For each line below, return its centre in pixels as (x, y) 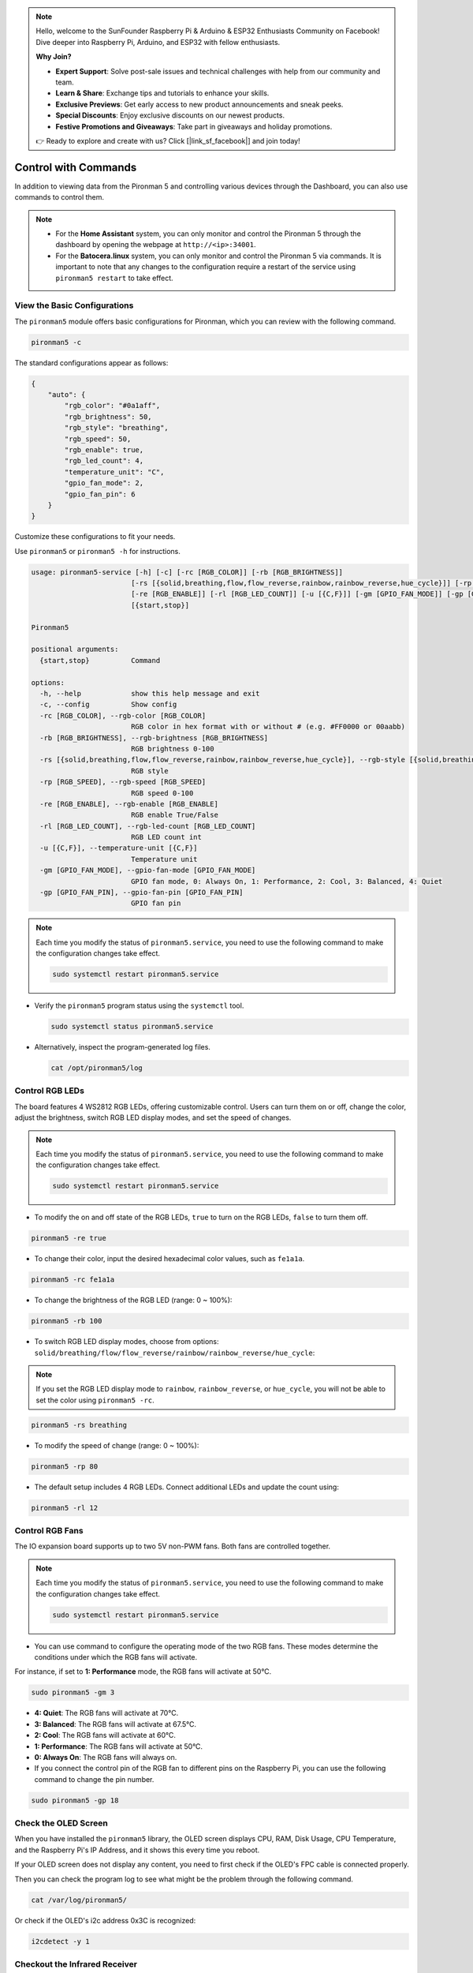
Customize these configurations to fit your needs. (95, 537)
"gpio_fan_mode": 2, (104, 483)
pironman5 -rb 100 (67, 1321)
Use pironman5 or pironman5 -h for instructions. (98, 551)
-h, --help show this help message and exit (150, 693)
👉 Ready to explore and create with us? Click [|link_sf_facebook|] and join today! (168, 140)
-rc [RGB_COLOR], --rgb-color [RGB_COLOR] (123, 715)
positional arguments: (75, 650)
